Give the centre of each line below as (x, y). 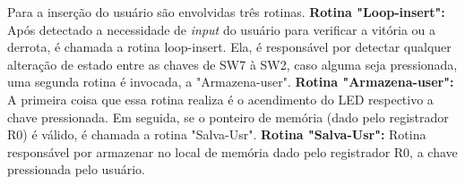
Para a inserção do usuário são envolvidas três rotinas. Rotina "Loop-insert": (226, 12)
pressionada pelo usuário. (76, 169)
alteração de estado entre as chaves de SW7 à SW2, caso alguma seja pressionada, (232, 64)
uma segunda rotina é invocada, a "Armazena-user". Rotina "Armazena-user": (231, 82)
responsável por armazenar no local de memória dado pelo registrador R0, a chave (232, 151)
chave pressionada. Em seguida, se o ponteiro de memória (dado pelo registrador (228, 117)
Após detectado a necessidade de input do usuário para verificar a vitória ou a (222, 29)
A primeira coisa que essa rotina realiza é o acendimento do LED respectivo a (220, 99)
